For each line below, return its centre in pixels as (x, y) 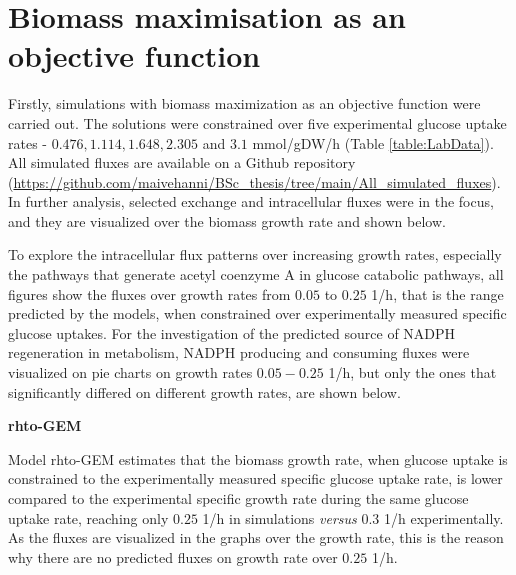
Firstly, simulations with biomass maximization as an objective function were (244, 103)
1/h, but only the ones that (412, 372)
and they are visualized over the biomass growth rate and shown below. (227, 220)
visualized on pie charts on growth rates (130, 372)
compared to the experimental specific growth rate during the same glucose (238, 498)
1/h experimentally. (444, 517)
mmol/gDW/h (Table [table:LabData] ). (373, 142)
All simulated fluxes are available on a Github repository (182, 162)
